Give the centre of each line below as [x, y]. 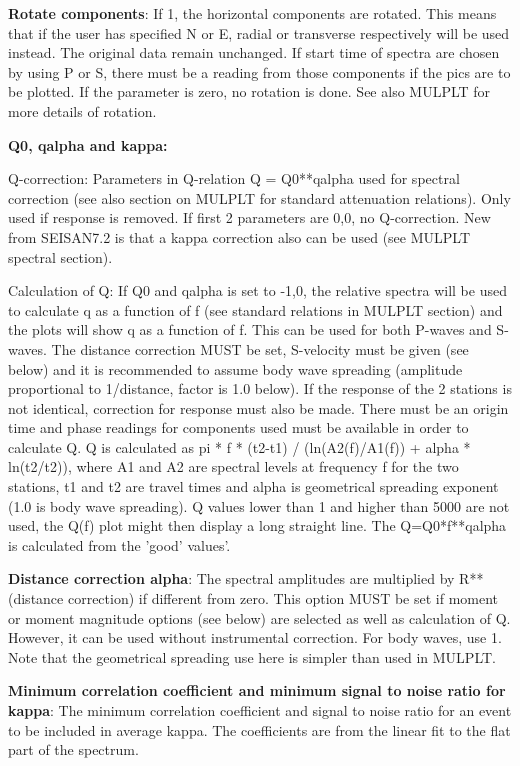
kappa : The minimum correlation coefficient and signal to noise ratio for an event [260, 710]
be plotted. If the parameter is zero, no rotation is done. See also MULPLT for [249, 91]
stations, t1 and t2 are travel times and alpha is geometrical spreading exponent [253, 486]
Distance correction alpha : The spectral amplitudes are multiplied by [231, 578]
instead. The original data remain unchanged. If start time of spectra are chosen [254, 52]
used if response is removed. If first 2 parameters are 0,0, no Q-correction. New [249, 217]
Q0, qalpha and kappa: [88, 144]
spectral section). [60, 256]
